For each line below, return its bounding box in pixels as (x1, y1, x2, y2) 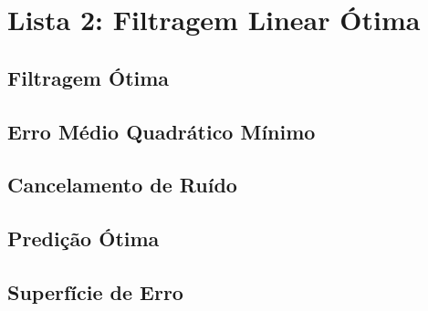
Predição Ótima (7, 224, 160, 253)
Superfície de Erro (7, 277, 183, 306)
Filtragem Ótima (7, 63, 170, 91)
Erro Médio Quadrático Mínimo (7, 117, 316, 145)
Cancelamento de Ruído (7, 171, 237, 199)
